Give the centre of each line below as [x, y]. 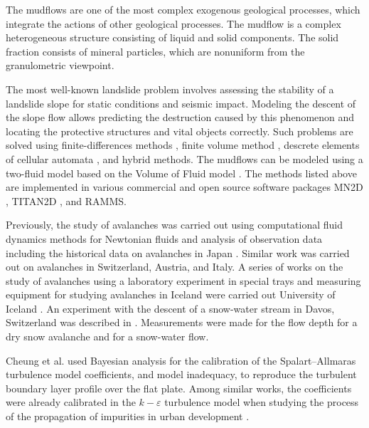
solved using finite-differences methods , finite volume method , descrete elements [183, 145]
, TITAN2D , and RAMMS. [66, 200]
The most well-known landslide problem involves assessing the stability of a [170, 89]
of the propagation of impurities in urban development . [128, 416]
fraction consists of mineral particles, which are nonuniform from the [155, 51]
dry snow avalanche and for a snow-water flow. [107, 336]
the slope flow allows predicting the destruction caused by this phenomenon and [180, 117]
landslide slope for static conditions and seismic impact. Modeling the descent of [181, 103]
